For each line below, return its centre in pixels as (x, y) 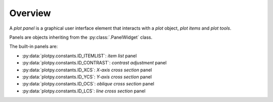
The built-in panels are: (34, 46)
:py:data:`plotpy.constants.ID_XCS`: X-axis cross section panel (87, 70)
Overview (30, 13)
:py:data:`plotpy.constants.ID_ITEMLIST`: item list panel (79, 56)
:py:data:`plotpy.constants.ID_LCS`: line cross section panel (84, 91)
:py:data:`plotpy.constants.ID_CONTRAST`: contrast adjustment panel (94, 63)
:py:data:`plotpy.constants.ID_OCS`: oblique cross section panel (88, 84)
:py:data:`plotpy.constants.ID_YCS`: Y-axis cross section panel (87, 77)
